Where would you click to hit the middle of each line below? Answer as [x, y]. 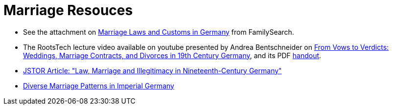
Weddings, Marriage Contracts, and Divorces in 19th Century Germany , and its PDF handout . [172, 55]
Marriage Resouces [68, 10]
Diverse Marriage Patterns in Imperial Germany [99, 86]
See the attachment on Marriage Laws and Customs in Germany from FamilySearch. [159, 32]
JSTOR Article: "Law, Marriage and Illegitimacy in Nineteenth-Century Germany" [152, 70]
